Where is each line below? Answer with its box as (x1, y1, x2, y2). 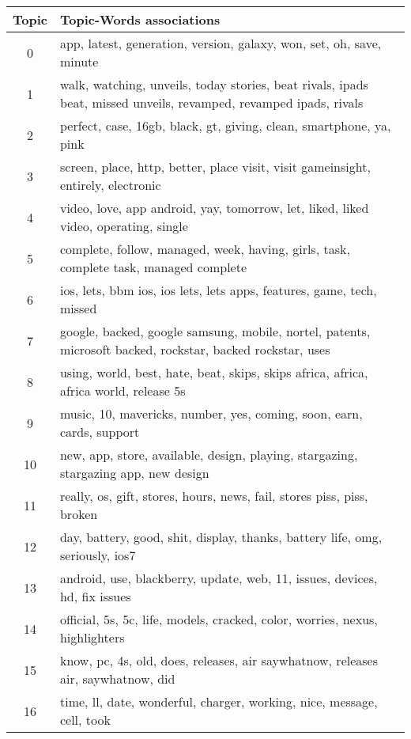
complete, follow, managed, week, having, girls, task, (59, 240, 350, 258)
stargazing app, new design (59, 464, 209, 482)
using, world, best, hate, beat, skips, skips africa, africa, (59, 363, 368, 381)
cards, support (59, 423, 140, 441)
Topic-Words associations (59, 10, 221, 28)
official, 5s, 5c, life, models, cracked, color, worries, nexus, (59, 610, 378, 628)
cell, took (59, 711, 111, 729)
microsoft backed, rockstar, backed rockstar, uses (59, 340, 330, 358)
